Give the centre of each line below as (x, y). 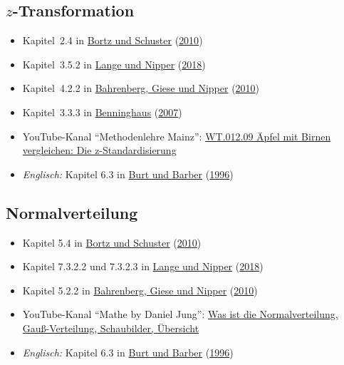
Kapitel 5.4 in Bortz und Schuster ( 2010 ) (112, 242)
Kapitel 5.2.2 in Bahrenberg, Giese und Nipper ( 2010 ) (140, 290)
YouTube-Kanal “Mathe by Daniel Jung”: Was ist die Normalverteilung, (180, 314)
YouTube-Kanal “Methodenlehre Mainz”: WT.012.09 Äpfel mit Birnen (177, 136)
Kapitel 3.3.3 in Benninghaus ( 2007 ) (102, 112)
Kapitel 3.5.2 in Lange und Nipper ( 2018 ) (114, 64)
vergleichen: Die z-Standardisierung (99, 150)
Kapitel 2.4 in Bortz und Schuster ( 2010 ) (113, 40)
